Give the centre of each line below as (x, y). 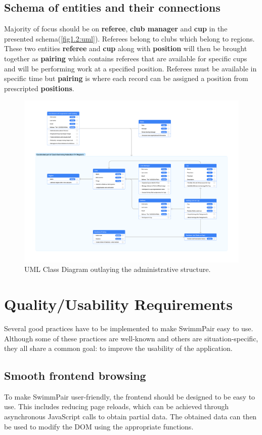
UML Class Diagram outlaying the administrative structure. (118, 269)
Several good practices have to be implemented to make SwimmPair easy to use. (129, 328)
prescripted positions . (39, 88)
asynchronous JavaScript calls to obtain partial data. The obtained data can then (130, 417)
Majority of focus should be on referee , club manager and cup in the (116, 29)
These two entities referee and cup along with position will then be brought (126, 48)
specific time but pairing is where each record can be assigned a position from (126, 78)
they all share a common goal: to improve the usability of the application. (118, 348)
